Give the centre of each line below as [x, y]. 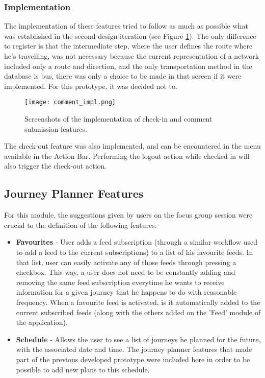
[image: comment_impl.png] [70, 102]
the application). [42, 322]
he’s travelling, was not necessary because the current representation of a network [132, 56]
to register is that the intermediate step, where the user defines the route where [128, 46]
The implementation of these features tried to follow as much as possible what [126, 26]
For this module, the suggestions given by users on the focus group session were [128, 215]
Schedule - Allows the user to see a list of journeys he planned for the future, [138, 339]
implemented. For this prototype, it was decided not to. [91, 86]
